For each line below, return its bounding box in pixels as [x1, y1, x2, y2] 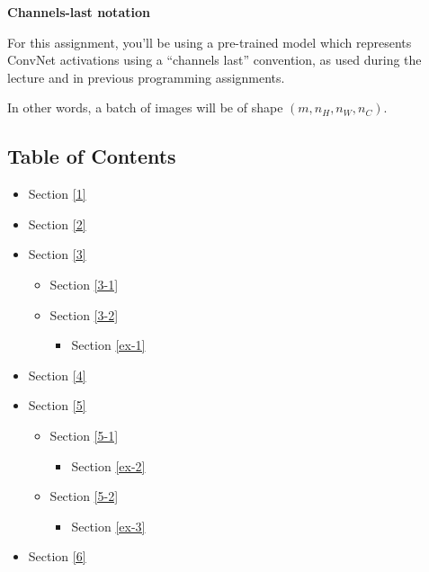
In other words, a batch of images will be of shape [7, 98, 283, 117]
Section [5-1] [49, 425, 119, 444]
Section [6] [28, 547, 86, 566]
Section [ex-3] [71, 516, 146, 535]
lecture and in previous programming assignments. [7, 67, 285, 86]
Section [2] [28, 214, 86, 233]
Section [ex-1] [71, 335, 146, 354]
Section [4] [28, 365, 86, 384]
